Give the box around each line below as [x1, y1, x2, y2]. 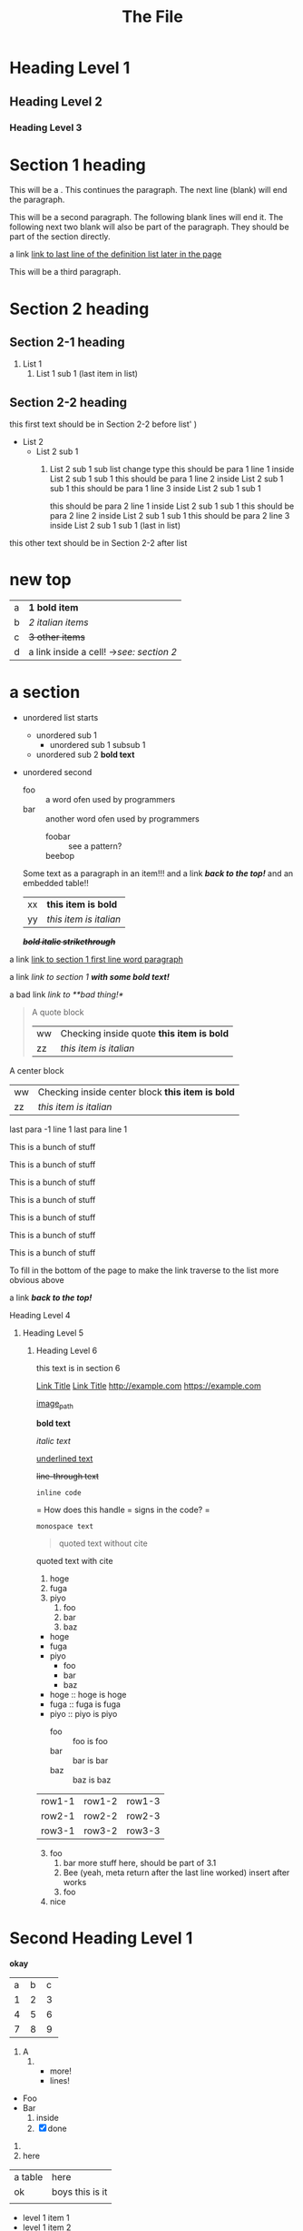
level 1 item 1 [22, 2212, 70, 2223]
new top [9, 570, 72, 591]
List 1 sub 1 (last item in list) [35, 368, 139, 379]
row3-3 [126, 1824, 161, 1837]
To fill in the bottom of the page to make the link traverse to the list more [9, 1265, 279, 1276]
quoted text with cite [35, 1555, 113, 1566]
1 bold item [28, 601, 79, 614]
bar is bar [72, 1754, 109, 1766]
